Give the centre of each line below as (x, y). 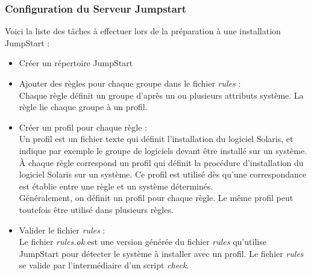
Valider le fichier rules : (62, 230)
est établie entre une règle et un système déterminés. (116, 186)
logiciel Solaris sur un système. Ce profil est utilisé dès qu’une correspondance (163, 174)
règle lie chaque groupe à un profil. (83, 107)
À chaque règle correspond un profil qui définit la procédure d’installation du (161, 162)
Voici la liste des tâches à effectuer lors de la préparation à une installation (143, 31)
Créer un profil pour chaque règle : (83, 127)
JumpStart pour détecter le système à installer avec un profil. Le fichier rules (161, 253)
